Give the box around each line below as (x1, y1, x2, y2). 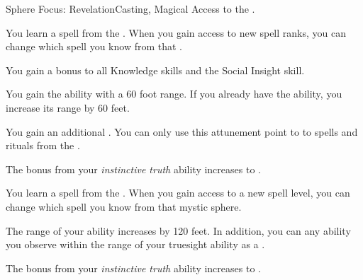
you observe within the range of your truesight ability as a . (6, 237, 265, 252)
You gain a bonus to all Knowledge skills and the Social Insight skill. (6, 62, 305, 77)
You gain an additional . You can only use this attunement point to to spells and (6, 124, 358, 139)
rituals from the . (6, 138, 80, 153)
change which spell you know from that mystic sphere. (6, 199, 242, 214)
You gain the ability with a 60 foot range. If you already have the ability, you (6, 86, 342, 101)
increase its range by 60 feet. (6, 100, 130, 115)
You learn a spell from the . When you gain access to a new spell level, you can (6, 185, 350, 200)
